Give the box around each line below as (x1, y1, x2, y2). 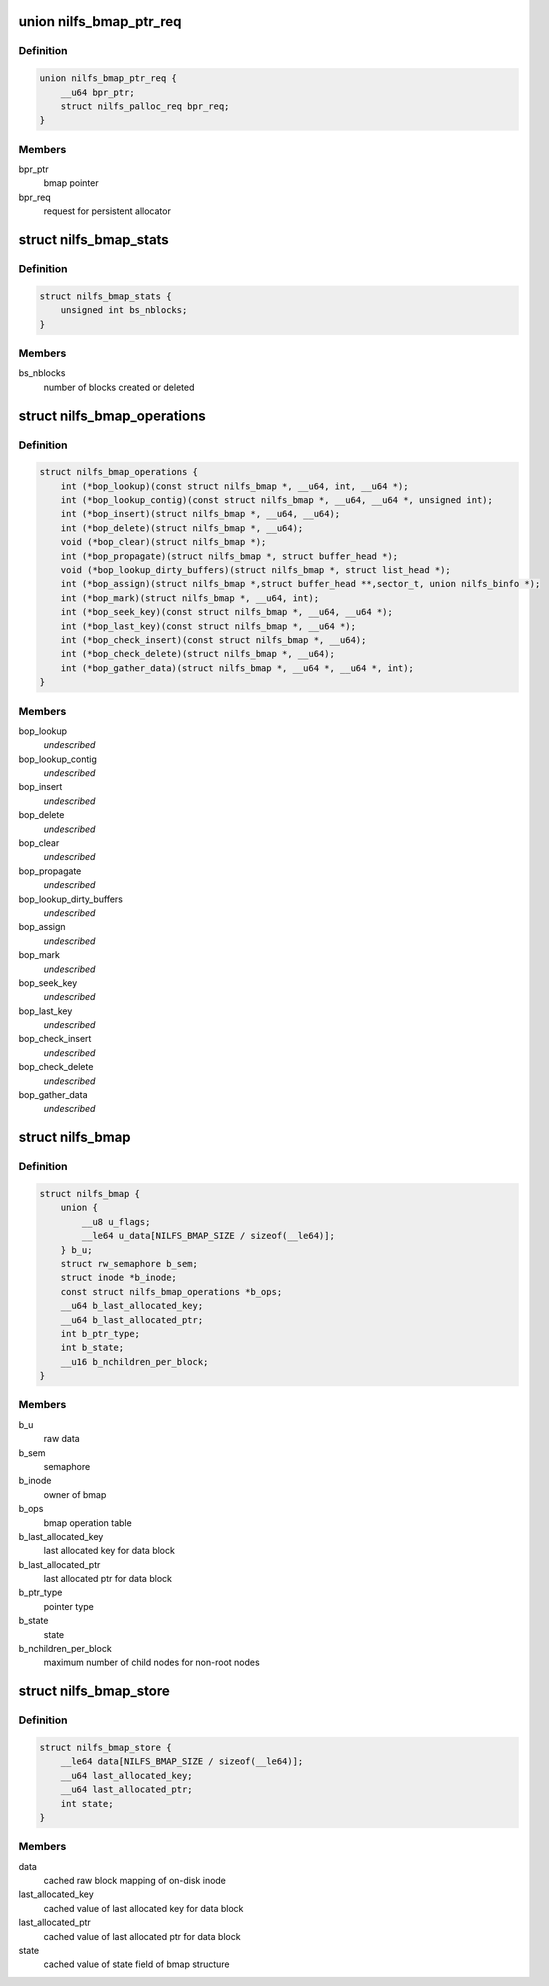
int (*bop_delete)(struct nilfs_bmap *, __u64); (60, 522, 304, 534)
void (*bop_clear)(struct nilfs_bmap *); (60, 536, 267, 548)
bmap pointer (43, 177, 99, 189)
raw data (43, 1433, 80, 1445)
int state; (60, 1798, 114, 1809)
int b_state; (60, 1342, 125, 1354)
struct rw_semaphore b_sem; (60, 1258, 199, 1269)
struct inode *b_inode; (60, 1272, 177, 1284)
